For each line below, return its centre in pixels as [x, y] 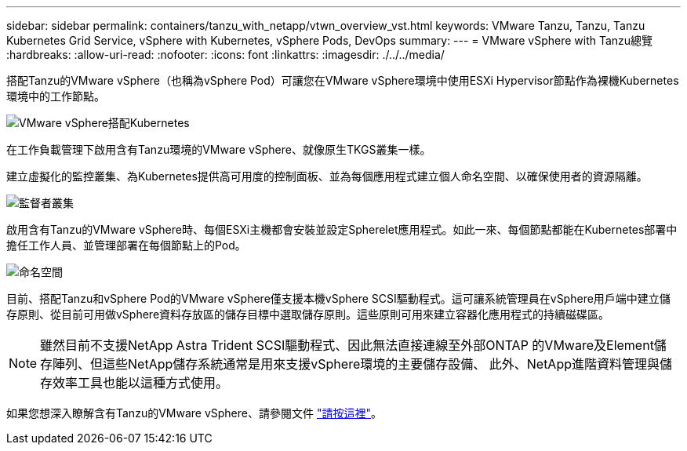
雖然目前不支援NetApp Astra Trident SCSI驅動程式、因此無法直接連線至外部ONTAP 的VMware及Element [347, 345]
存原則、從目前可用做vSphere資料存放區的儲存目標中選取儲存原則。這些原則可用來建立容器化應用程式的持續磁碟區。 [308, 314]
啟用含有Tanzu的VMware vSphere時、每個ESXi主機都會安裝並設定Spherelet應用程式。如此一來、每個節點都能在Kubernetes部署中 [342, 229]
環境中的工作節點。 [56, 96]
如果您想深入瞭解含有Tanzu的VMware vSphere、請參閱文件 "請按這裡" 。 [194, 413]
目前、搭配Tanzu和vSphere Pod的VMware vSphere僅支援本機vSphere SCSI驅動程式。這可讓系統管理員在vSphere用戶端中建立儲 [338, 298]
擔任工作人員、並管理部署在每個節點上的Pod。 [126, 245]
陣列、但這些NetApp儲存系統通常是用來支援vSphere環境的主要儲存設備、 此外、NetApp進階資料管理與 [356, 364]
